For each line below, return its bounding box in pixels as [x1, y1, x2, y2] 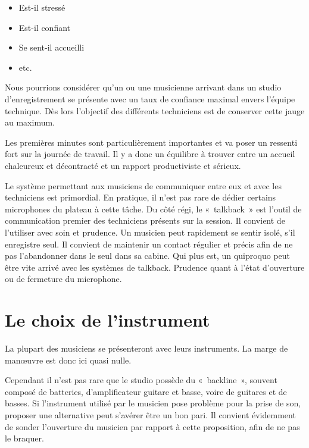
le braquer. [5, 432, 44, 444]
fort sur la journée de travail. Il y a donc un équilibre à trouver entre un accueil [5, 148, 295, 160]
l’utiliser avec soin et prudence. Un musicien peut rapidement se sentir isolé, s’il [5, 225, 295, 238]
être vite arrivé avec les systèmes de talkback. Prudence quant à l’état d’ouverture [5, 261, 305, 273]
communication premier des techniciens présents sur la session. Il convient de [5, 214, 285, 227]
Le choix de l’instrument [5, 308, 210, 332]
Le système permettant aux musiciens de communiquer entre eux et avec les [5, 179, 282, 192]
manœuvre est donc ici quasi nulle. [5, 353, 132, 366]
